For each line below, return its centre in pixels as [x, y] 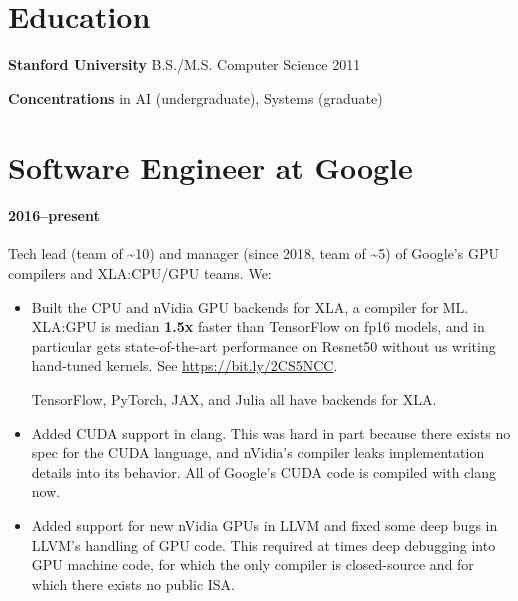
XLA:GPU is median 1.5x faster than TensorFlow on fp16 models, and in [258, 326]
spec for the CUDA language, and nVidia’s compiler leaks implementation [258, 452]
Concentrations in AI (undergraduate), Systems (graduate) [195, 97]
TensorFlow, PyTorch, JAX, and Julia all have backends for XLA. [234, 399]
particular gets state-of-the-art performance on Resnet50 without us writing [263, 345]
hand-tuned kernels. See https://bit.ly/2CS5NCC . [184, 365]
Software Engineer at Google [210, 166]
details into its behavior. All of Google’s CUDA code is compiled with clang [263, 471]
